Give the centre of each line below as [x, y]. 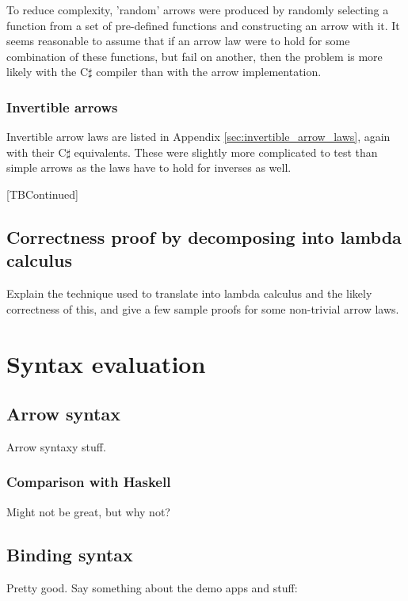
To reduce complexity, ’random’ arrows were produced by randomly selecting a [198, 10]
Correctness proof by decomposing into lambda [204, 236]
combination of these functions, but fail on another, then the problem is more [194, 56]
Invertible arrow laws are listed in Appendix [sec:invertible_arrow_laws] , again [198, 137]
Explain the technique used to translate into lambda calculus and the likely [189, 293]
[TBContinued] [42, 194]
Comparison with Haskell [89, 482]
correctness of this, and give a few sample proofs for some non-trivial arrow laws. [203, 308]
